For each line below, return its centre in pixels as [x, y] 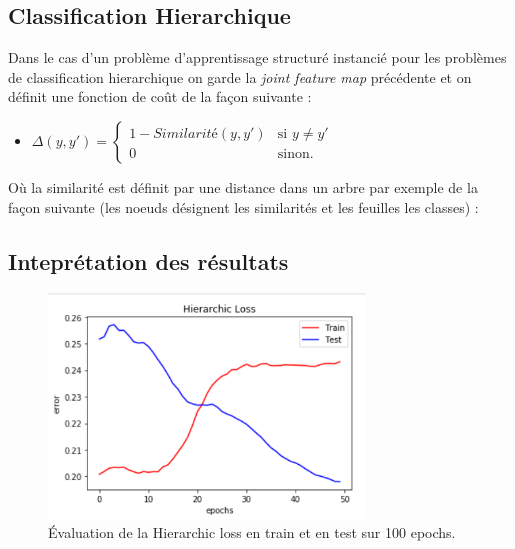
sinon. [295, 154]
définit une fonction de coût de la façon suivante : [160, 96]
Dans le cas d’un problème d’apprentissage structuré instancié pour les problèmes [257, 57]
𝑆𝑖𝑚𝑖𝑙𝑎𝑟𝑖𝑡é [185, 133]
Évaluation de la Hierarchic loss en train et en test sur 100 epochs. [252, 532]
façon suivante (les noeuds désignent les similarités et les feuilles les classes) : [243, 206]
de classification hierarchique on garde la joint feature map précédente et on [240, 76]
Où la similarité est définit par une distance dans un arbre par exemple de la [243, 186]
